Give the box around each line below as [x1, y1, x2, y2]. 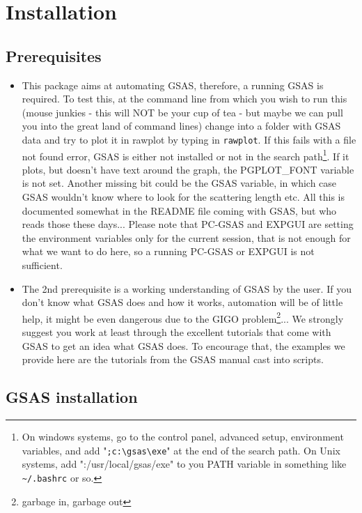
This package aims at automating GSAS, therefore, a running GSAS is [22, 77, 324, 92]
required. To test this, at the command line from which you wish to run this [22, 91, 347, 106]
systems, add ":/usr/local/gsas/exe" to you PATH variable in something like [22, 457, 347, 471]
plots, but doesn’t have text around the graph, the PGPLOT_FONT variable [22, 162, 354, 176]
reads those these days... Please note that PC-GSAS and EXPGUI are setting [22, 217, 354, 231]
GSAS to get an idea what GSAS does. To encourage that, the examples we [22, 338, 345, 353]
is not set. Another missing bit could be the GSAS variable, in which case [22, 176, 337, 190]
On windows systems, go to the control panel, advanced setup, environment [22, 429, 344, 444]
